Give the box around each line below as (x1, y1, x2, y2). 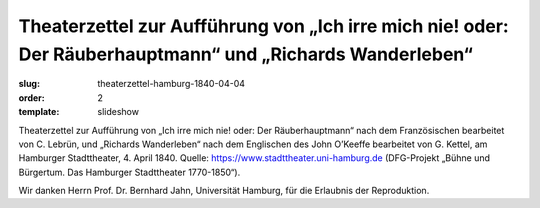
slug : (18, 78, 40, 90)
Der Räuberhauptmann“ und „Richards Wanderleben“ (18, 43, 474, 65)
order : (18, 91, 45, 104)
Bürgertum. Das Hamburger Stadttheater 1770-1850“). (18, 166, 241, 178)
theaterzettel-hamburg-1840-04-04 (97, 78, 245, 90)
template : (18, 106, 60, 118)
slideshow (97, 106, 140, 118)
